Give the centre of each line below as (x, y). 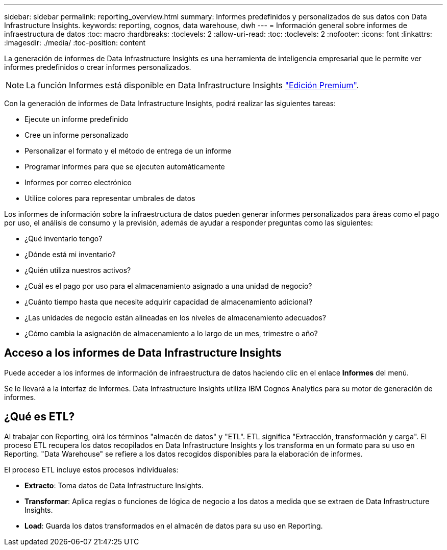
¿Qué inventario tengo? (64, 239)
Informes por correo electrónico (78, 182)
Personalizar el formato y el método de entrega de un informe (128, 151)
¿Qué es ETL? (40, 417)
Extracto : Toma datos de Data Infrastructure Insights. (114, 485)
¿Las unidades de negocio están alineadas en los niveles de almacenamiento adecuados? (175, 318)
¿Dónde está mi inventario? (70, 254)
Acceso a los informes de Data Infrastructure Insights (143, 353)
